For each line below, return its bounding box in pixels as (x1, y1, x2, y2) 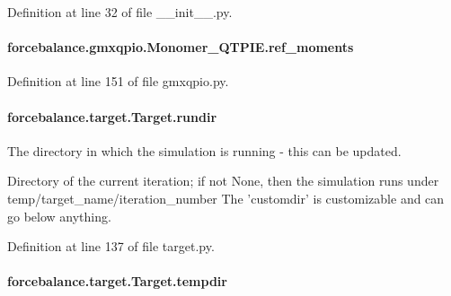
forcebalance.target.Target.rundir (7, 107, 217, 126)
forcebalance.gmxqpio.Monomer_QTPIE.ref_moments (7, 38, 354, 57)
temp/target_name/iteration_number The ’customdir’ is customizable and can (7, 188, 445, 207)
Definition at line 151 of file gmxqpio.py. (7, 72, 229, 91)
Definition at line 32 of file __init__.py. (7, 3, 233, 21)
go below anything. (7, 206, 111, 225)
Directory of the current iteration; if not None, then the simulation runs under (7, 171, 439, 190)
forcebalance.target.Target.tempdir (7, 272, 227, 291)
